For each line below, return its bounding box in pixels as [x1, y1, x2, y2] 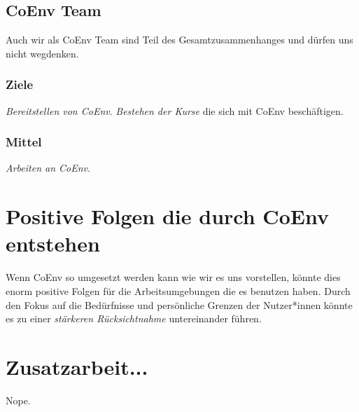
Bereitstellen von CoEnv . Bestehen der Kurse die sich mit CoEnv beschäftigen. [6, 103, 344, 118]
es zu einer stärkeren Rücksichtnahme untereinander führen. [6, 311, 262, 326]
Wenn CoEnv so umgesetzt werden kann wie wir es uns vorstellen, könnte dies [6, 270, 341, 284]
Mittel [6, 133, 42, 151]
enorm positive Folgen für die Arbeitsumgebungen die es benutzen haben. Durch [6, 283, 351, 298]
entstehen [6, 229, 100, 258]
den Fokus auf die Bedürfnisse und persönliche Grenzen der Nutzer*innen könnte [6, 297, 353, 312]
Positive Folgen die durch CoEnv [6, 202, 329, 231]
